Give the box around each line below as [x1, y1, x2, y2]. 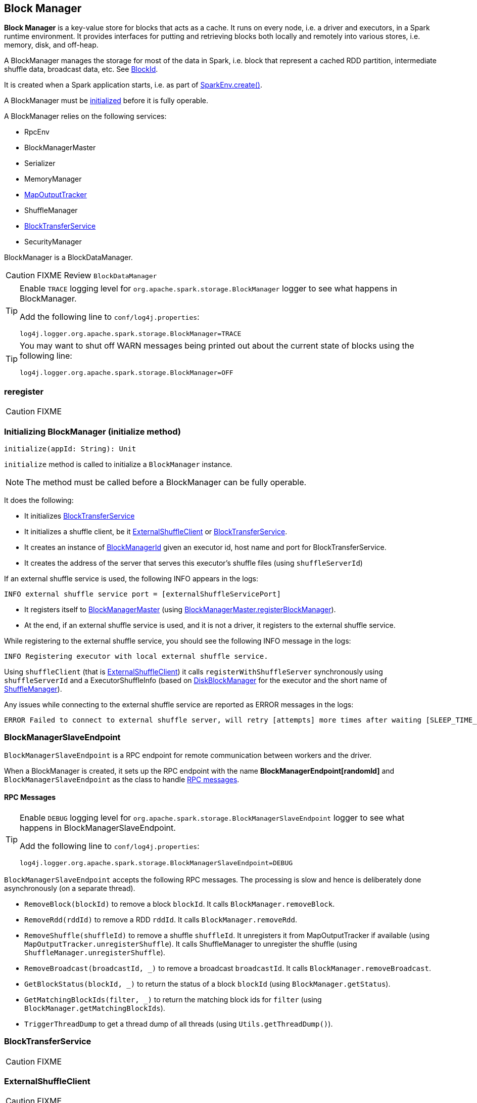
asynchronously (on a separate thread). [4, 883, 135, 893]
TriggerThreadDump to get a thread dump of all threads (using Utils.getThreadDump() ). [24, 1019, 333, 1028]
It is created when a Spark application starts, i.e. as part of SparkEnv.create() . [4, 80, 263, 90]
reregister [4, 386, 44, 397]
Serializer [24, 159, 56, 168]
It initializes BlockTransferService [24, 511, 135, 520]
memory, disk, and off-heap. [4, 40, 99, 50]
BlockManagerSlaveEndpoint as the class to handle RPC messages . [4, 775, 240, 784]
